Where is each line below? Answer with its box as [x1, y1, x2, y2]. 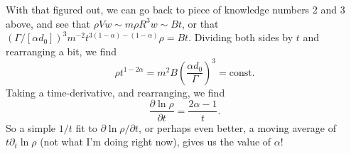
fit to [75, 120, 97, 135]
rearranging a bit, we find [6, 43, 117, 58]
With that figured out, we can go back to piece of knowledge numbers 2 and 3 [6, 2, 345, 16]
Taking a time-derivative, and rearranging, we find [6, 84, 225, 99]
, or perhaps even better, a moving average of [139, 120, 336, 135]
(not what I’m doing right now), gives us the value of [40, 134, 271, 149]
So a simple [6, 120, 56, 135]
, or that [181, 16, 219, 31]
